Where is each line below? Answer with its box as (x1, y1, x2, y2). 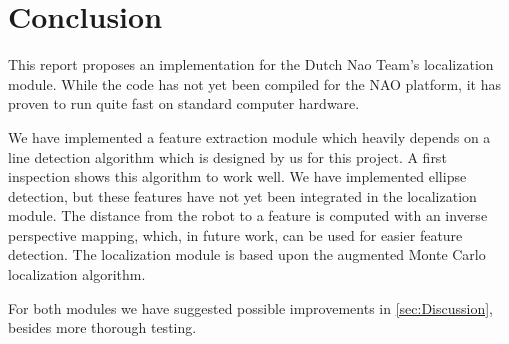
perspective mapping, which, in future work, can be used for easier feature (8, 224, 463, 245)
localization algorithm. (8, 264, 146, 285)
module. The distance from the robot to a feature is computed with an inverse (8, 205, 488, 226)
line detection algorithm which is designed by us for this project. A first (8, 146, 447, 167)
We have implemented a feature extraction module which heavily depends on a (8, 126, 491, 147)
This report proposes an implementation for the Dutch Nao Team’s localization (8, 54, 494, 75)
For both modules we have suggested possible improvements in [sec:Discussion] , (8, 297, 493, 318)
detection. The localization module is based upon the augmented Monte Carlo (8, 244, 486, 265)
